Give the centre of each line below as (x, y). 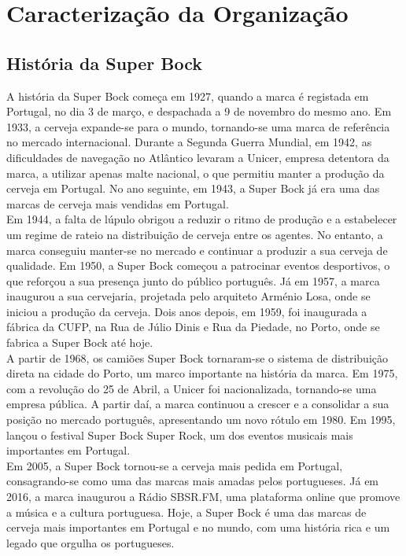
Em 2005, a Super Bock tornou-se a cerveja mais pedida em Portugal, (175, 465)
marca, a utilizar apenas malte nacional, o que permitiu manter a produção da (196, 173)
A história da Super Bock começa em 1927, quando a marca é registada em (188, 96)
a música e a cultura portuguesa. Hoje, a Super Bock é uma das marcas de (186, 512)
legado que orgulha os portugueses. (90, 542)
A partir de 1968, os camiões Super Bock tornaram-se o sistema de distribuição (197, 357)
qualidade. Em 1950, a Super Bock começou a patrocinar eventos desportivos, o (198, 265)
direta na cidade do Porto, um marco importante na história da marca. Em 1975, (202, 373)
